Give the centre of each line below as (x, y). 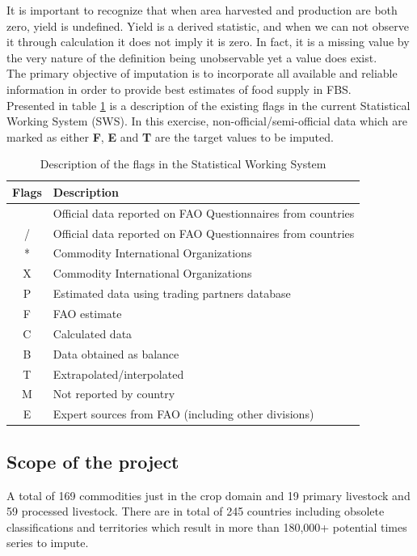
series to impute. (48, 543)
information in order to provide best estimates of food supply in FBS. (179, 89)
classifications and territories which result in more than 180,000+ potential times (207, 526)
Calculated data (93, 333)
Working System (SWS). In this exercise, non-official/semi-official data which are (207, 121)
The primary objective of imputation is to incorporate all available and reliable (202, 73)
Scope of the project (93, 461)
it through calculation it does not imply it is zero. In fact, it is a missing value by (208, 42)
